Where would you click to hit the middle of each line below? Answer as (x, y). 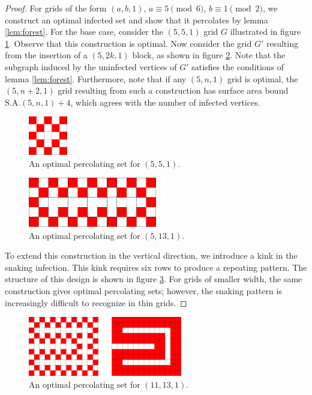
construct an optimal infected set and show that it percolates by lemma (136, 20)
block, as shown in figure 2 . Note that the (209, 55)
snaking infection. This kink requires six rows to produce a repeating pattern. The (156, 267)
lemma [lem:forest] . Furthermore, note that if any (96, 78)
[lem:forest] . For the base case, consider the (84, 32)
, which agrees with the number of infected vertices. (165, 102)
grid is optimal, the (262, 78)
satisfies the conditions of (238, 66)
